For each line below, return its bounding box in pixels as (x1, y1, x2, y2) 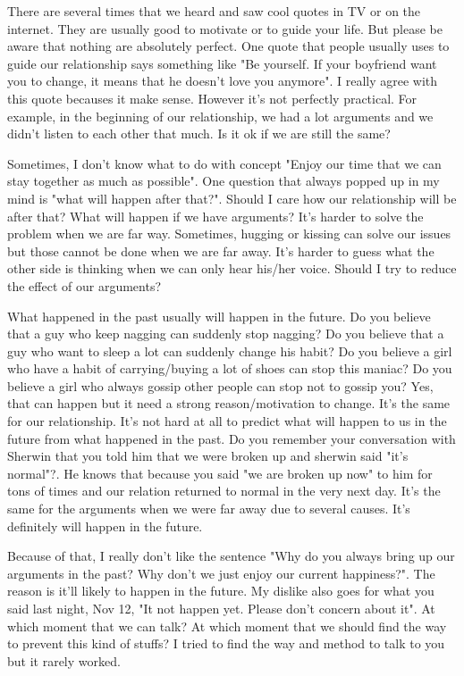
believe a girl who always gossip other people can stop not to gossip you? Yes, (7, 376, 434, 395)
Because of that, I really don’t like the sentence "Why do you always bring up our (7, 547, 455, 565)
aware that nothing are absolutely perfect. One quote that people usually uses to (7, 37, 450, 55)
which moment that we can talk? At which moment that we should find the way (7, 616, 447, 635)
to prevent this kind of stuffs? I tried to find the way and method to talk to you (7, 634, 445, 653)
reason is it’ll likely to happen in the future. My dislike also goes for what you (7, 581, 434, 600)
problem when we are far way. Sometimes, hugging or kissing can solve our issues (7, 224, 451, 243)
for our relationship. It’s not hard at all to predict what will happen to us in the (7, 412, 447, 430)
